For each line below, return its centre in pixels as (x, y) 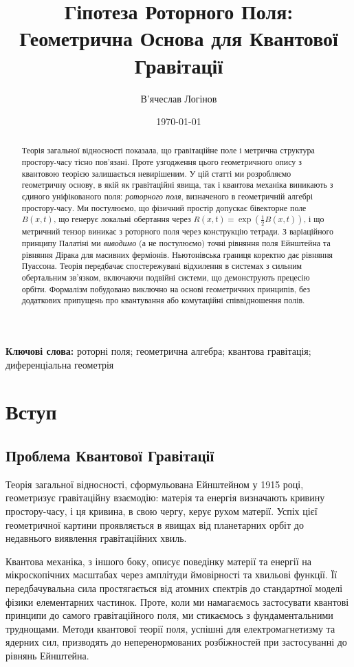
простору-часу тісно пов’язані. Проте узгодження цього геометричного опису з (162, 162)
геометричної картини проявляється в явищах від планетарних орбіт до (155, 524)
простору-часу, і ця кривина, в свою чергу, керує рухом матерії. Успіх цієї (162, 511)
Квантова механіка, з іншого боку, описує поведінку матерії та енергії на (158, 561)
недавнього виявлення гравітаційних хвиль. (96, 538)
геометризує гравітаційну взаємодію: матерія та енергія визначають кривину (165, 497)
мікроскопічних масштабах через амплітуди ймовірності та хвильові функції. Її (172, 575)
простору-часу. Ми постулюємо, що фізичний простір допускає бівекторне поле (164, 207)
